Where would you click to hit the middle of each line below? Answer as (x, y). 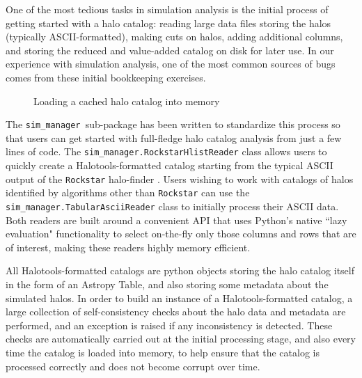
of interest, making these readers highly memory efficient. (128, 247)
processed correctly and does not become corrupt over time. (133, 366)
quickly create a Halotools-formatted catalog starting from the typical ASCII (170, 165)
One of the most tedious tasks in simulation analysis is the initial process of (167, 9)
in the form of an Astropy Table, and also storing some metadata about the (167, 284)
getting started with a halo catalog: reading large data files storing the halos (168, 23)
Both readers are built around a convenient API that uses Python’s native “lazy (176, 220)
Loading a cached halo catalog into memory (127, 101)
